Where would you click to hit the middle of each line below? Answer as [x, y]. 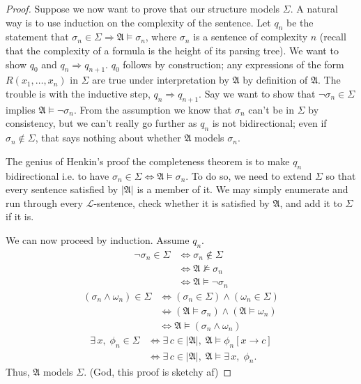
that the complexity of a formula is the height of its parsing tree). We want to [172, 50]
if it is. [20, 216]
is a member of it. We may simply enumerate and [243, 189]
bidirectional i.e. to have [57, 175]
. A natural [314, 8]
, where [161, 37]
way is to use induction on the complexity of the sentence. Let [138, 22]
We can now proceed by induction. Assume [98, 239]
